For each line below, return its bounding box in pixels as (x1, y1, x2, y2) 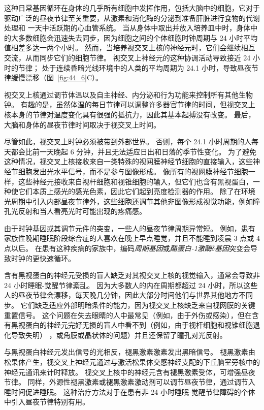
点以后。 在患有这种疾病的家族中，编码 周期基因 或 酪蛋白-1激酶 (4, 243, 212, 254)
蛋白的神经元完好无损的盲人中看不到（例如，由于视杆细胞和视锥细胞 (25, 320, 253, 330)
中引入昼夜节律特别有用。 (4, 396, 89, 407)
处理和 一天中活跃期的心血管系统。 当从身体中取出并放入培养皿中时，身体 (4, 22, 251, 33)
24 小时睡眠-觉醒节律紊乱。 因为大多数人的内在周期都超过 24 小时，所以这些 (4, 279, 258, 290)
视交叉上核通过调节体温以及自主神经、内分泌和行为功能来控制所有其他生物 (4, 89, 253, 100)
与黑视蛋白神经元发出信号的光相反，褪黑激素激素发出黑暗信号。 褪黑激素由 (4, 346, 255, 357)
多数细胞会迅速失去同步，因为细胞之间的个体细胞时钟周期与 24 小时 (18, 32, 244, 43)
